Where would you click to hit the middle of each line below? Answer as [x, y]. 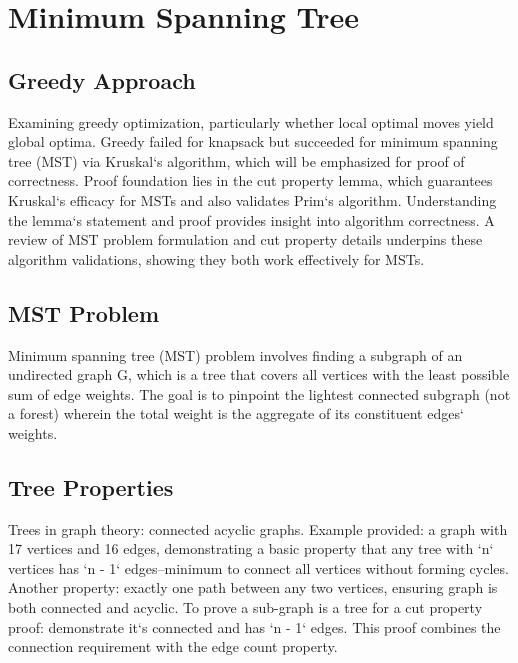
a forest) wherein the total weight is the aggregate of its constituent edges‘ [236, 413]
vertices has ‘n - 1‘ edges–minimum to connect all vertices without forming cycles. [258, 567]
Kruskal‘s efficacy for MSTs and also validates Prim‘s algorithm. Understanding [252, 199]
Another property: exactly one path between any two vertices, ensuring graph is [253, 587]
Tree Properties [91, 486]
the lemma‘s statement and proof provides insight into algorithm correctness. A [251, 219]
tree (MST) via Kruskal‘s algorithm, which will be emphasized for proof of [236, 160]
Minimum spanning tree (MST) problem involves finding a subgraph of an [235, 354]
